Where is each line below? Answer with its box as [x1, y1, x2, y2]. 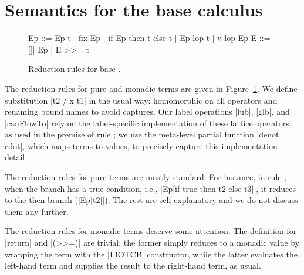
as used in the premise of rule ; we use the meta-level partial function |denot [5, 128, 279, 140]
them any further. [5, 205, 69, 217]
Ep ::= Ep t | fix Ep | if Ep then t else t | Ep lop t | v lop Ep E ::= [28, 32, 271, 44]
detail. [5, 151, 28, 163]
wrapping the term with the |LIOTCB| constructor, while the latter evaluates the [5, 247, 298, 260]
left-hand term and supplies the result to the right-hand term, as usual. [5, 259, 261, 271]
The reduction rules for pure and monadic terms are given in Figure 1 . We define [5, 82, 298, 94]
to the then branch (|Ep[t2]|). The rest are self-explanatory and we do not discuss [5, 194, 298, 206]
